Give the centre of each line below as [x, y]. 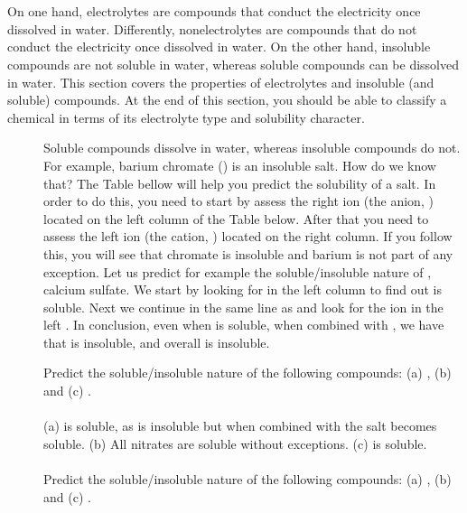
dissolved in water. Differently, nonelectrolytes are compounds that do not [212, 28]
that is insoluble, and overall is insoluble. [157, 342]
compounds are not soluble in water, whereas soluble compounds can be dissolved [233, 64]
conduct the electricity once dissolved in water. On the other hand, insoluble [219, 47]
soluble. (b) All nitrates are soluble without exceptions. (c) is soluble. [235, 443]
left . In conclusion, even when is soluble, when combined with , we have [244, 325]
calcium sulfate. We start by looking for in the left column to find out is [243, 289]
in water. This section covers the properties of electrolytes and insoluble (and [221, 82]
